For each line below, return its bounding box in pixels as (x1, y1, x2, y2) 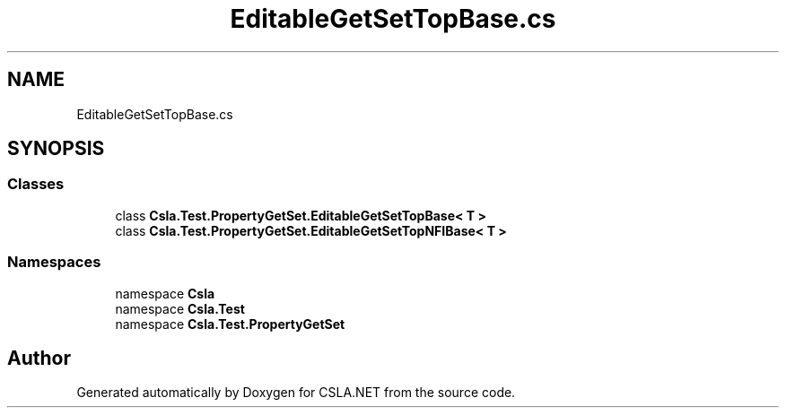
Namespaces (7, 253, 101, 272)
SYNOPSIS (7, 137, 105, 160)
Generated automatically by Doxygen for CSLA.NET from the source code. (76, 385, 516, 401)
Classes (7, 175, 65, 194)
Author (7, 346, 71, 369)
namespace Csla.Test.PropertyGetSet (115, 316, 345, 332)
